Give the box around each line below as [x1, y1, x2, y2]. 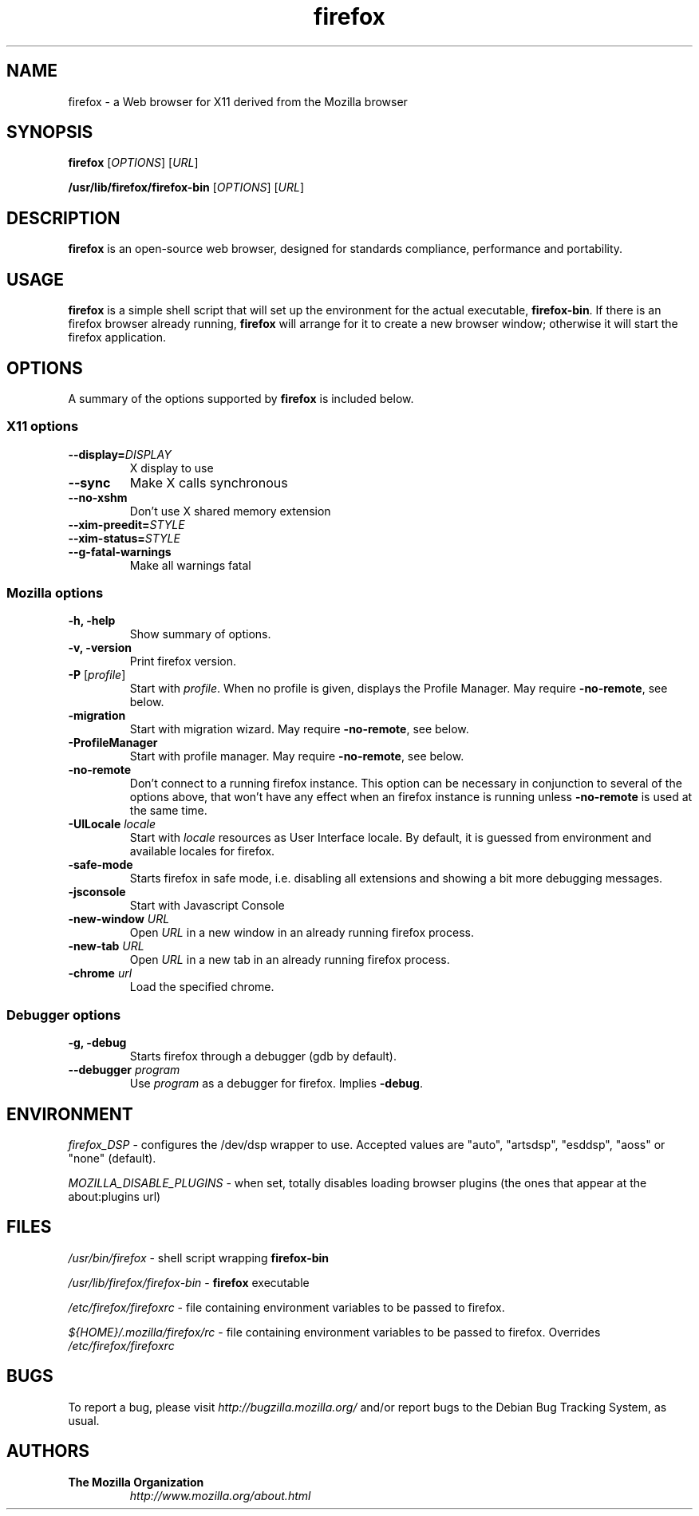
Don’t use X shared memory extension [129, 503, 331, 518]
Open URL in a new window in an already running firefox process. [129, 926, 474, 940]
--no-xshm [68, 490, 128, 504]
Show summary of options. [129, 627, 271, 642]
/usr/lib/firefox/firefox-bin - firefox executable [68, 1275, 310, 1289]
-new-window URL [68, 912, 170, 926]
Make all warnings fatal [129, 558, 251, 572]
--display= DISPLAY [68, 447, 172, 461]
